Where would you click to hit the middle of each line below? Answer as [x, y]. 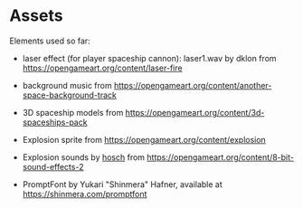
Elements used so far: [50, 41]
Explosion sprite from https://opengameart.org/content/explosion [144, 139]
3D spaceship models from [73, 112]
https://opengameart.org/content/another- [193, 85]
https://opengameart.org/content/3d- [195, 112]
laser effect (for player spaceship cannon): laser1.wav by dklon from [150, 58]
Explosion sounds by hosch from [84, 157]
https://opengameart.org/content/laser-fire [102, 68]
